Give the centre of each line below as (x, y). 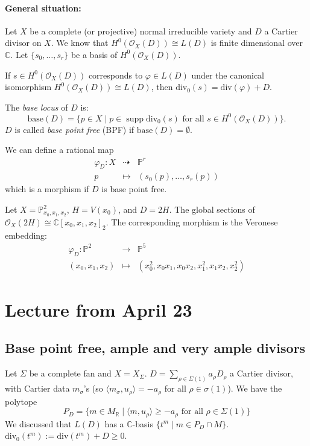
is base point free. (134, 189)
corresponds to (115, 75)
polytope (21, 401)
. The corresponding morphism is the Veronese (192, 221)
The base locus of (36, 107)
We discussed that (38, 423)
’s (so (93, 388)
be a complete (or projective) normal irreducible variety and (141, 31)
